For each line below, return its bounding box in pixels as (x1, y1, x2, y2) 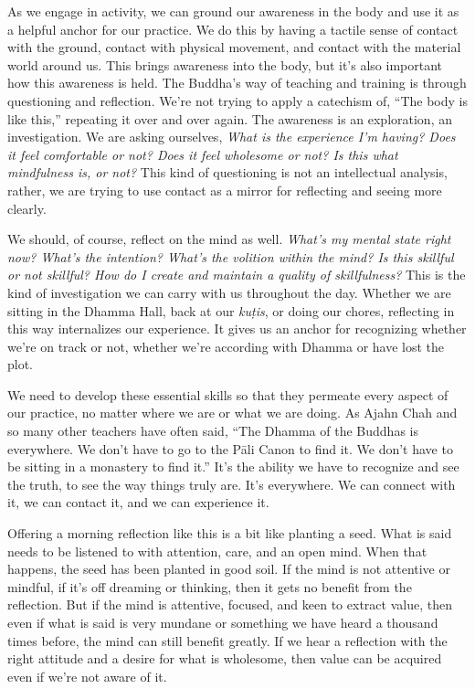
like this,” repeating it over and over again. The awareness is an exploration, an (7, 109, 452, 128)
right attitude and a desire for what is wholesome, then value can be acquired (7, 649, 442, 668)
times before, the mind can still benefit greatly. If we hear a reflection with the (7, 631, 448, 650)
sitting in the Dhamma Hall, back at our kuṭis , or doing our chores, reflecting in (7, 301, 455, 320)
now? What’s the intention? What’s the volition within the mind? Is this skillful (7, 247, 454, 266)
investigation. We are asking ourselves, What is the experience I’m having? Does (7, 127, 456, 146)
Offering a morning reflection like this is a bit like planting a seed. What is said (7, 524, 452, 543)
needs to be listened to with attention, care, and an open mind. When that (7, 541, 427, 560)
